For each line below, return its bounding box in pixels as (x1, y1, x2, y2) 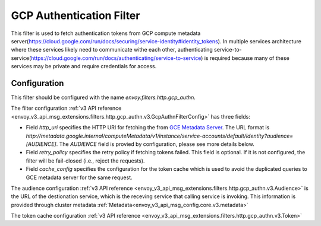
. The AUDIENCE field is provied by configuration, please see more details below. (56, 140, 255, 148)
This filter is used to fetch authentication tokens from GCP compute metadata (11, 30, 201, 37)
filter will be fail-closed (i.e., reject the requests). (26, 157, 145, 164)
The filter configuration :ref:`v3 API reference (11, 104, 122, 112)
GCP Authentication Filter (11, 9, 140, 22)
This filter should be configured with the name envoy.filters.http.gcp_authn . (11, 94, 196, 101)
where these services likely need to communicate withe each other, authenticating (11, 46, 213, 53)
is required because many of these (204, 54, 289, 62)
